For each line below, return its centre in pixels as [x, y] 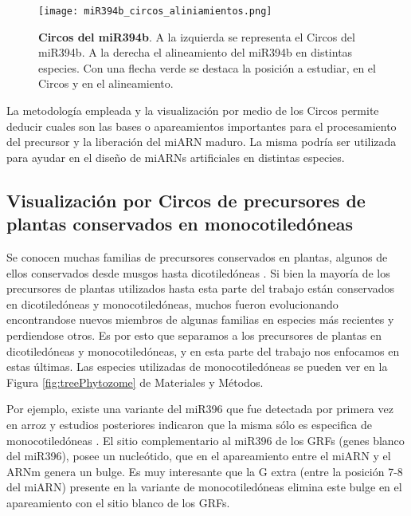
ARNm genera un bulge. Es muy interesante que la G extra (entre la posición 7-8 [205, 471]
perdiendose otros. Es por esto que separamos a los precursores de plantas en [194, 335]
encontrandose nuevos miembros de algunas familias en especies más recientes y [200, 319]
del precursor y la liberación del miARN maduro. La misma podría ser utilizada [202, 142]
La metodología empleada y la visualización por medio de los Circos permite [193, 110]
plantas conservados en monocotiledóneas [180, 224]
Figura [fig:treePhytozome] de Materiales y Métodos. [135, 382]
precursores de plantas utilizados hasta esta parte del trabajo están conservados [201, 288]
